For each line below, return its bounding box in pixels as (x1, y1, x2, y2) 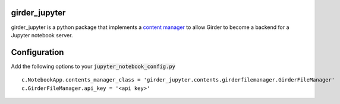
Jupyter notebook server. (11, 31, 73, 38)
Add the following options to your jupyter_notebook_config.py (11, 63, 175, 70)
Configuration (11, 47, 64, 57)
